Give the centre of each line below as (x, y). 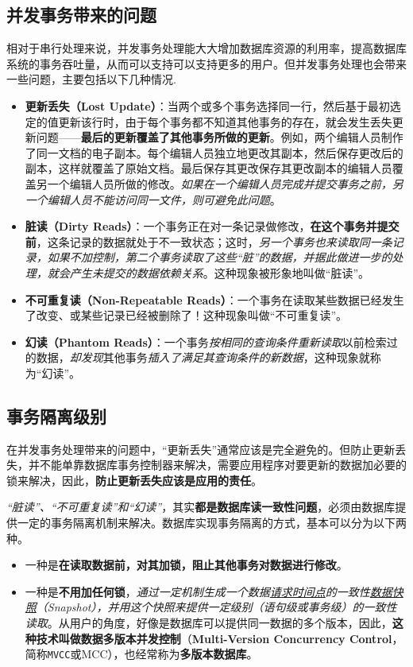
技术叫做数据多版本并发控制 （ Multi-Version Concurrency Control (214, 638)
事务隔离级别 (56, 415)
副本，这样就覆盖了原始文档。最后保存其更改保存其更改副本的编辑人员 (208, 168)
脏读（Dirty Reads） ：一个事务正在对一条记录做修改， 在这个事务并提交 (212, 226)
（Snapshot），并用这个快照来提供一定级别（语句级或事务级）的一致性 (216, 607)
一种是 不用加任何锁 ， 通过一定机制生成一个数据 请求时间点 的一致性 (197, 591)
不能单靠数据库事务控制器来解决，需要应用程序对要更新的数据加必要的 (223, 465)
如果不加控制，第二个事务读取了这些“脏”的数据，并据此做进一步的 (220, 257)
